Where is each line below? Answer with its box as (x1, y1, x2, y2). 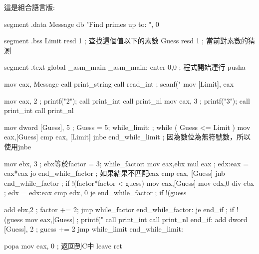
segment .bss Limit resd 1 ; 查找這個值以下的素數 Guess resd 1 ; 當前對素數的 (4, 35, 248, 46)
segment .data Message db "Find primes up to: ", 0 (4, 18, 159, 29)
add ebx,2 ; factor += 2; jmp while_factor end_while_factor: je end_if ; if (4, 204, 234, 214)
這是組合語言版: (4, 2, 55, 12)
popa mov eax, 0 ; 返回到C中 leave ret (4, 240, 122, 251)
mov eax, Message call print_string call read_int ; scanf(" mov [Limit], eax (4, 78, 234, 89)
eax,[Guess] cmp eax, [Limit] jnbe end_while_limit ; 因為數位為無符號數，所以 (4, 131, 251, 142)
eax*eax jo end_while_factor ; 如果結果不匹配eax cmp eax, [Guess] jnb (4, 168, 225, 178)
